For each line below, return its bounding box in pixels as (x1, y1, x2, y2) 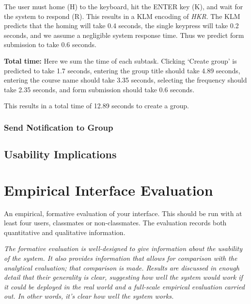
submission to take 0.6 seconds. (4, 39, 96, 50)
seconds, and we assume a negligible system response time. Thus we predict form (4, 30, 244, 40)
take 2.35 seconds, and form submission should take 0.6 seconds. (4, 84, 195, 94)
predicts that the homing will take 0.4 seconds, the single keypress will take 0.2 (4, 20, 239, 31)
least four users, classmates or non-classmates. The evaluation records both (4, 218, 227, 228)
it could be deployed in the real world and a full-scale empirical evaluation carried (4, 281, 245, 291)
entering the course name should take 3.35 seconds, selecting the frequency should (4, 75, 247, 85)
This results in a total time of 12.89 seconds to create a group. (4, 101, 189, 111)
